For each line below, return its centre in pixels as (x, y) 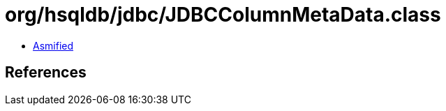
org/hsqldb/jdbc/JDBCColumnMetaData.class (223, 15)
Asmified (53, 45)
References (46, 73)
